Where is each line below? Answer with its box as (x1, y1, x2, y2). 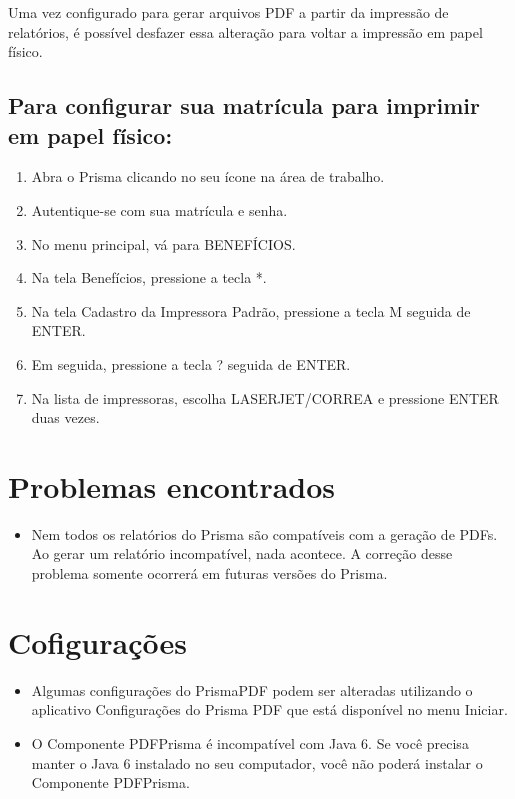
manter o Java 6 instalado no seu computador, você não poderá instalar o (31, 752, 483, 773)
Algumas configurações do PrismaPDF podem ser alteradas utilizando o (31, 679, 473, 700)
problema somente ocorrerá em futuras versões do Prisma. (31, 563, 388, 584)
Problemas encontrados (8, 465, 336, 506)
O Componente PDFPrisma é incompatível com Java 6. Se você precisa (31, 732, 469, 753)
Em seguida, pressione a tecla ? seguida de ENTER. (31, 353, 351, 374)
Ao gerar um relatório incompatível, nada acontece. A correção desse (31, 543, 453, 564)
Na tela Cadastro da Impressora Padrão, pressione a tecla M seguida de (31, 300, 471, 321)
